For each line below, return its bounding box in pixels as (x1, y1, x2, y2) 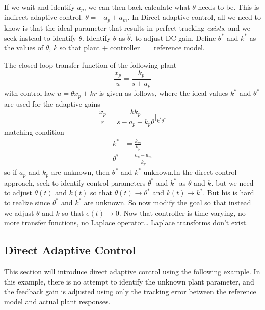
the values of (4, 42, 44, 53)
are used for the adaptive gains (4, 98, 100, 109)
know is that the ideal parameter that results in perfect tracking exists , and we (4, 22, 250, 33)
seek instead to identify (4, 32, 76, 43)
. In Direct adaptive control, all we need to (127, 12, 261, 22)
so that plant (59, 42, 100, 53)
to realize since (4, 197, 50, 208)
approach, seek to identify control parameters (4, 177, 146, 188)
